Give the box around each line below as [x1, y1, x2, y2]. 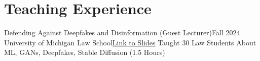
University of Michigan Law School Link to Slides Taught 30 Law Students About [4, 37, 256, 47]
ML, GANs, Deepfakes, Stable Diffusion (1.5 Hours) [4, 47, 165, 57]
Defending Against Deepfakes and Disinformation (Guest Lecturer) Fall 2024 [4, 27, 240, 38]
